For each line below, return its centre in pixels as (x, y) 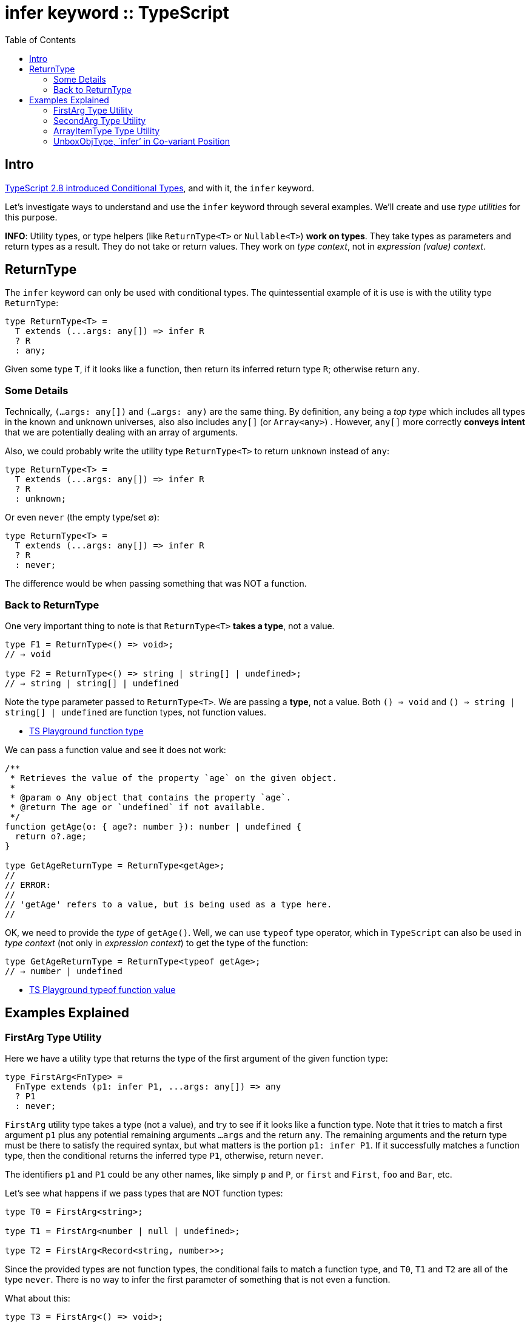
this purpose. (31, 217)
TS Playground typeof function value (102, 989)
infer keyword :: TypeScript (117, 13)
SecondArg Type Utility (100, 120)
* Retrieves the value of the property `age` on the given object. (173, 778)
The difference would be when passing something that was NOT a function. (156, 584)
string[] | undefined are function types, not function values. (136, 712)
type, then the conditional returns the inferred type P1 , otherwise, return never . (164, 1156)
